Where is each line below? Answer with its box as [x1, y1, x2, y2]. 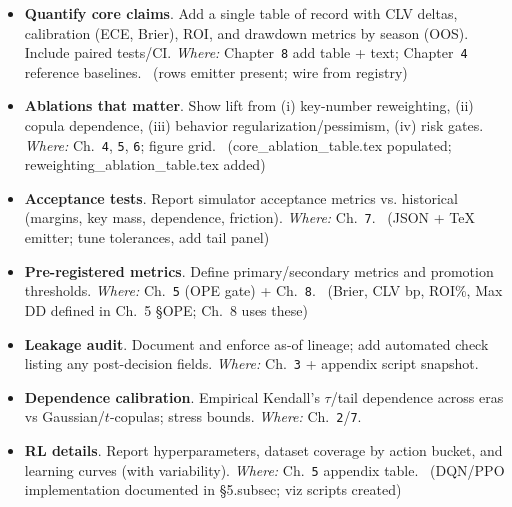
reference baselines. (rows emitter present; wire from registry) [24, 61, 408, 82]
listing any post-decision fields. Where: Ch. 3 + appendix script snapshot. [24, 353, 479, 374]
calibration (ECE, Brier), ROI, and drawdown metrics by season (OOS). [24, 22, 469, 43]
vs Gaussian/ [24, 406, 105, 427]
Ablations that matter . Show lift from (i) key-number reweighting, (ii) [24, 95, 474, 116]
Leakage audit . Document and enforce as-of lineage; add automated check [24, 333, 489, 354]
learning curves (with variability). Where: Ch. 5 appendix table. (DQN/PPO [24, 459, 505, 480]
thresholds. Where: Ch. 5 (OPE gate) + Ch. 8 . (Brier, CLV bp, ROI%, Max [24, 280, 503, 301]
